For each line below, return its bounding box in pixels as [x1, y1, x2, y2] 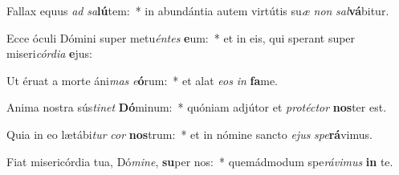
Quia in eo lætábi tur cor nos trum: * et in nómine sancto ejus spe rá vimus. [6, 125, 373, 142]
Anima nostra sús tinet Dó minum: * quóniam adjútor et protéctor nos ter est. [6, 99, 387, 116]
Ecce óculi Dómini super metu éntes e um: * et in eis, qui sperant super [6, 29, 356, 46]
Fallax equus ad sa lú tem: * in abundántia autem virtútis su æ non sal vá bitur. [6, 2, 389, 18]
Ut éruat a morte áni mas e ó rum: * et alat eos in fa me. [6, 71, 279, 88]
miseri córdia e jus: [6, 45, 92, 62]
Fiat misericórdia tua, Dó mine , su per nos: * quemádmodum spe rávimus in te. [6, 153, 393, 169]
